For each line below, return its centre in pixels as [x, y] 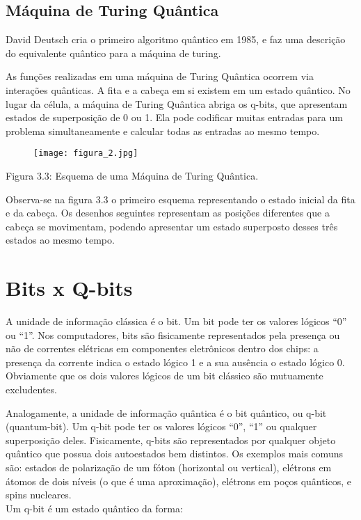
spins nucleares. [39, 495]
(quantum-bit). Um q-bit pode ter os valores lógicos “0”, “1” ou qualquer [161, 426]
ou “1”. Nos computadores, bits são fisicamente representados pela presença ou [173, 334]
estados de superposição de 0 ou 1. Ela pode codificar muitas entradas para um [174, 117]
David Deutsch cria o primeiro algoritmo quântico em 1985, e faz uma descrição [176, 39]
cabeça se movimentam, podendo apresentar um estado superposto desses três [172, 226]
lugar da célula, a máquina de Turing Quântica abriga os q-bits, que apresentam [177, 103]
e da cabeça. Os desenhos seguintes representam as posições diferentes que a [168, 213]
